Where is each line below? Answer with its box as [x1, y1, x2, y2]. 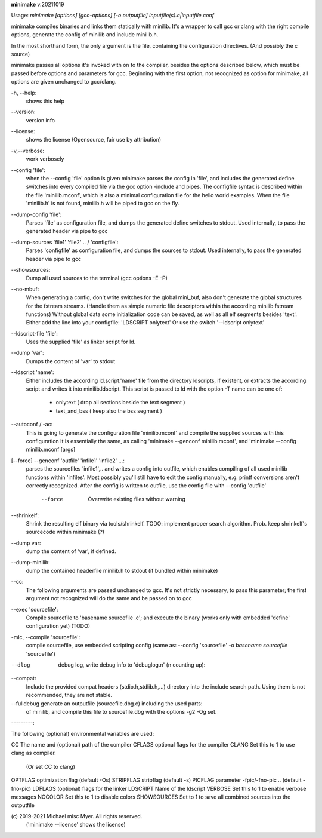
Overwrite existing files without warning [88, 496, 186, 503]
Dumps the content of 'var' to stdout [26, 357, 116, 364]
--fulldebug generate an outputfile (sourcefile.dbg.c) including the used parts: [11, 699, 203, 707]
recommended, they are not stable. [26, 692, 113, 699]
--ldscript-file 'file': [11, 330, 58, 337]
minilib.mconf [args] [26, 446, 76, 453]
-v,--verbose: [11, 147, 45, 154]
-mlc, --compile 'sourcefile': [11, 633, 80, 640]
